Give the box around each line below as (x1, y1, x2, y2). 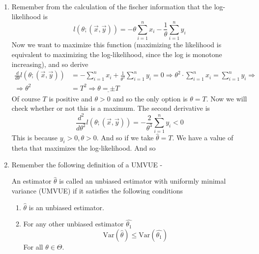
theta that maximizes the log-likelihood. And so (11, 143, 156, 153)
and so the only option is (113, 93, 188, 103)
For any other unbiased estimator (23, 219, 124, 229)
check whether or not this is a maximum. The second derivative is (11, 103, 210, 113)
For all (23, 241, 43, 252)
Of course (11, 93, 40, 103)
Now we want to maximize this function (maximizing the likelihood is (11, 39, 222, 50)
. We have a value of (172, 132, 233, 143)
